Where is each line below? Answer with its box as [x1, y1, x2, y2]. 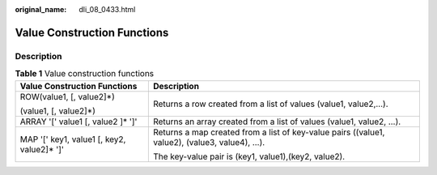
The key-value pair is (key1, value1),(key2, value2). [152, 151, 346, 162]
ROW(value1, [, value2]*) [19, 91, 115, 102]
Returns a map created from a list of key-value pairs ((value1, [152, 126, 385, 138]
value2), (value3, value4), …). [152, 136, 265, 147]
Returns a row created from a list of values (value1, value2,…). [152, 98, 388, 109]
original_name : [15, 5, 67, 14]
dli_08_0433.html [78, 5, 136, 14]
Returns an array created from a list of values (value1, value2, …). [152, 116, 401, 127]
